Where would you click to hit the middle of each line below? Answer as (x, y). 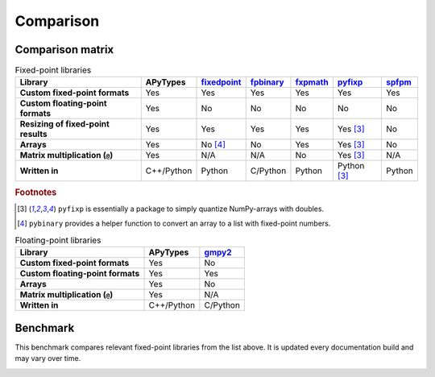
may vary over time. (48, 358)
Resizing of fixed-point (65, 124)
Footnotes (36, 192)
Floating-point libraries (58, 240)
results (33, 135)
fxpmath (312, 82)
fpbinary (267, 82)
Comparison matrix (64, 50)
